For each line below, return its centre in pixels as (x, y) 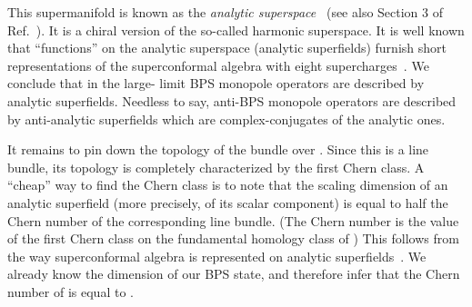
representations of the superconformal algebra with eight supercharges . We (218, 65)
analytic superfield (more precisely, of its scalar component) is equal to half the (228, 202)
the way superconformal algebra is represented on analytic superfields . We (217, 256)
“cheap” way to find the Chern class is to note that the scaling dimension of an (228, 185)
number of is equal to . (70, 291)
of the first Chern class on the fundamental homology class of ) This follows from (233, 238)
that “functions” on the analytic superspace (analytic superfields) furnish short (227, 48)
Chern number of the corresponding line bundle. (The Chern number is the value (233, 220)
